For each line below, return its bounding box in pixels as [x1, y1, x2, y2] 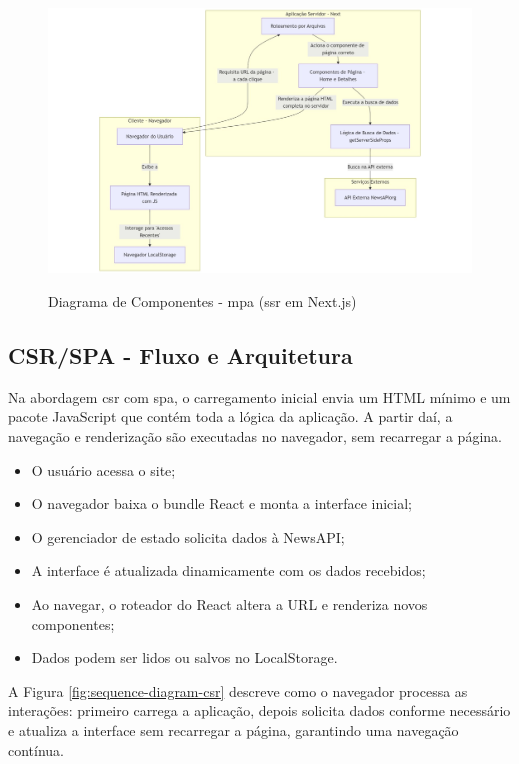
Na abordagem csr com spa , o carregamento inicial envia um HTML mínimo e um [8, 386, 511, 407]
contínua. [8, 739, 65, 760]
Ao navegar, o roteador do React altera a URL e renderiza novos [31, 593, 428, 614]
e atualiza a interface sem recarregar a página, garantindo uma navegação [8, 719, 459, 740]
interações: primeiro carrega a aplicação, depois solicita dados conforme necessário [8, 700, 511, 721]
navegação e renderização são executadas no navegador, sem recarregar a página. [8, 425, 502, 446]
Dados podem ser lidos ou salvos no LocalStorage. [31, 647, 338, 668]
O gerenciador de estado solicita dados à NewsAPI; [31, 526, 345, 547]
